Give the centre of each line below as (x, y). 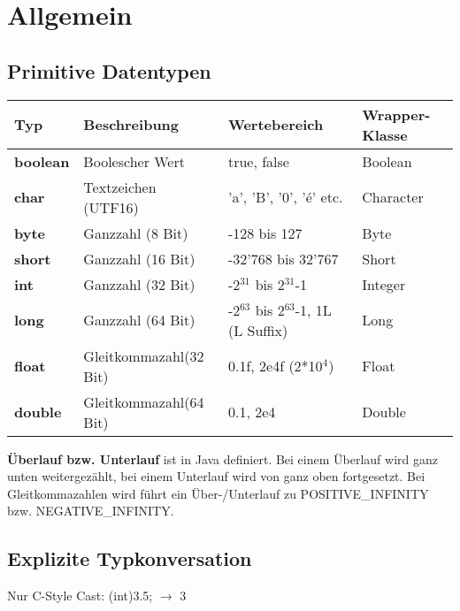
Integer (384, 284)
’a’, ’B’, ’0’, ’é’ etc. (285, 197)
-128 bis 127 (265, 233)
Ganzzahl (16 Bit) (139, 258)
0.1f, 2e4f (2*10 (275, 366)
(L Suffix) (258, 330)
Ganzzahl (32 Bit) (139, 284)
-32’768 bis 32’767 (283, 258)
